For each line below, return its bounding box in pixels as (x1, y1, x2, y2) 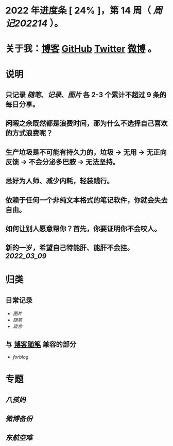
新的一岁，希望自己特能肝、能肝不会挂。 (5, 244, 134, 252)
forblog (12, 354, 29, 360)
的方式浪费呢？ (5, 129, 53, 138)
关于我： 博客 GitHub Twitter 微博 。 (5, 43, 157, 54)
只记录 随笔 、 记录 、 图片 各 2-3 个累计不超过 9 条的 (5, 90, 166, 99)
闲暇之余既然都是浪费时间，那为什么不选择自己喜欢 (5, 119, 168, 128)
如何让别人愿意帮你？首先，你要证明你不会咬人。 (5, 224, 161, 233)
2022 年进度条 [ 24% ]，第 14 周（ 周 (5, 5, 162, 16)
